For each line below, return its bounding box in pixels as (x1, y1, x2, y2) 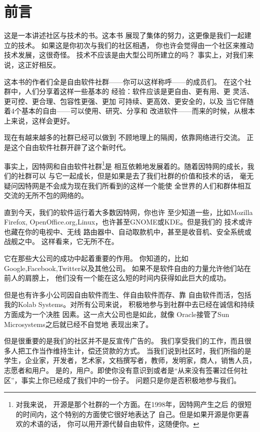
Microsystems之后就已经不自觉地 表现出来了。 (4, 318, 153, 329)
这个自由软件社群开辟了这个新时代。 (10, 142, 130, 152)
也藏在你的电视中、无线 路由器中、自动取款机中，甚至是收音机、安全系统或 (4, 226, 251, 236)
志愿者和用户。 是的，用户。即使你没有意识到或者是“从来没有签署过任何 (4, 365, 241, 375)
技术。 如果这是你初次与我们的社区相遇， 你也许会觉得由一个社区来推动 (17, 39, 254, 50)
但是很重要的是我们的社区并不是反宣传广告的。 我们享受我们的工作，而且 (4, 335, 244, 346)
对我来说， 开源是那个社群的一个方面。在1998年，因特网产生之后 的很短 (15, 399, 252, 409)
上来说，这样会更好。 (4, 115, 74, 125)
